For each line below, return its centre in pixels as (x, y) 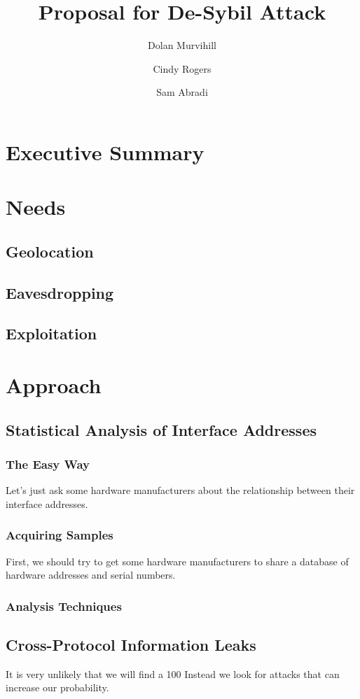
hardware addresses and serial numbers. (91, 575)
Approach (54, 385)
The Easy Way (48, 464)
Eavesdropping (60, 292)
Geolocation (50, 251)
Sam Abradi (182, 92)
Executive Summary (105, 151)
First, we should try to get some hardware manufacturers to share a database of (177, 561)
